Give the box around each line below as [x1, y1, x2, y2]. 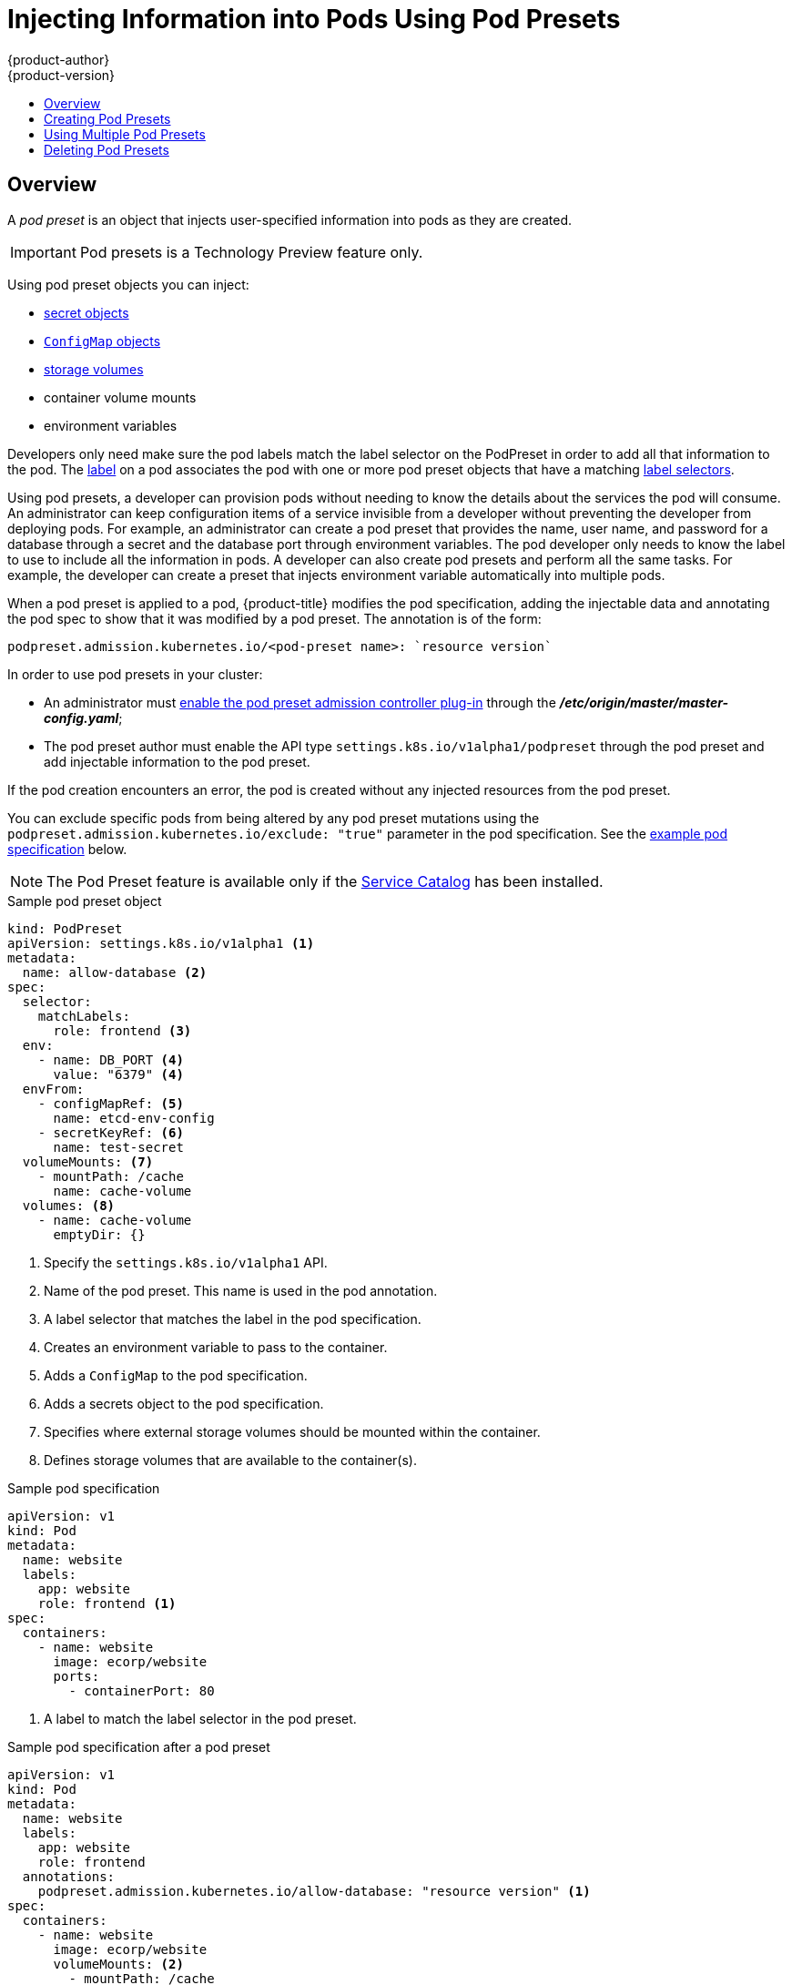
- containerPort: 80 [68, 1683, 215, 1698]
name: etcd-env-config [53, 1110, 215, 1125]
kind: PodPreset [7, 921, 123, 936]
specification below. [7, 840, 127, 857]
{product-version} [7, 66, 116, 83]
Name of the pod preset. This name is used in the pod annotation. [44, 1282, 438, 1298]
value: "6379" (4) [53, 1066, 184, 1082]
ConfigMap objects [44, 332, 161, 349]
